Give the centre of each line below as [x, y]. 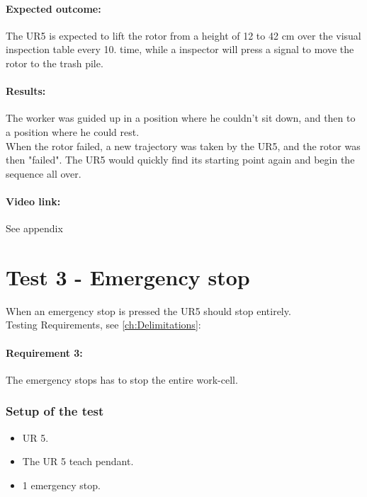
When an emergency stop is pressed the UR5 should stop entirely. [148, 310]
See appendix [34, 228]
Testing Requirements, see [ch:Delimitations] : [103, 325]
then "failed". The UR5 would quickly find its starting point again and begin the [180, 160]
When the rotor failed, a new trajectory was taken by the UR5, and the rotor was [183, 145]
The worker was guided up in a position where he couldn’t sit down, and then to [181, 118]
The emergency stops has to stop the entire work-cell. [122, 379]
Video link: [33, 201]
